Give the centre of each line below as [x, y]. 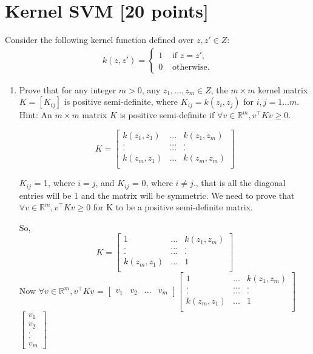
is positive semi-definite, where [121, 102]
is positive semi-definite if [167, 115]
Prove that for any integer [68, 89]
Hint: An [35, 115]
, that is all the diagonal [241, 183]
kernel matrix [283, 89]
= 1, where [55, 183]
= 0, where [153, 183]
